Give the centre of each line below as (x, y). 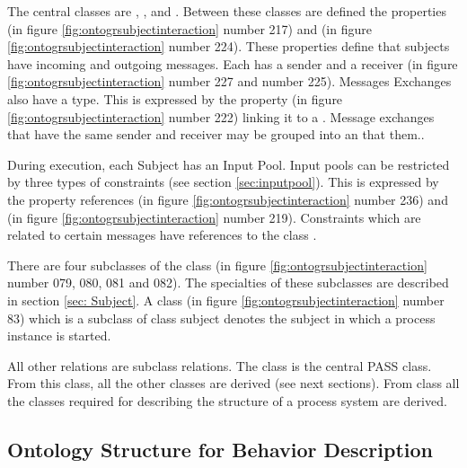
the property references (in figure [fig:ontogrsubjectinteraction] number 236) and (228, 199)
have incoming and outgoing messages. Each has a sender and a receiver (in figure (233, 63)
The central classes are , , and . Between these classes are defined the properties (227, 11)
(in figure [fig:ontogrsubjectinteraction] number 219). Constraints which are (214, 217)
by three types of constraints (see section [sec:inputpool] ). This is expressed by (223, 182)
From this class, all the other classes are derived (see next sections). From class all (233, 383)
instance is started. (59, 336)
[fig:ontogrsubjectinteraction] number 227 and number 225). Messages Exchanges (229, 81)
